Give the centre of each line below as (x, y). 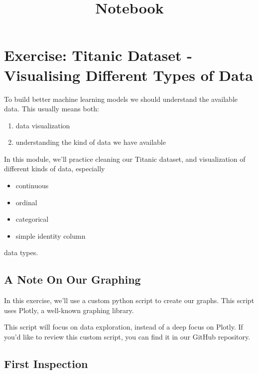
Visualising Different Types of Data (129, 75)
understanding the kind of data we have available (91, 142)
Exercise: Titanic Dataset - (98, 55)
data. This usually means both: (52, 109)
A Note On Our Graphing (72, 279)
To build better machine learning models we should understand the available (121, 99)
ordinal (26, 202)
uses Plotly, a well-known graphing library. (69, 310)
